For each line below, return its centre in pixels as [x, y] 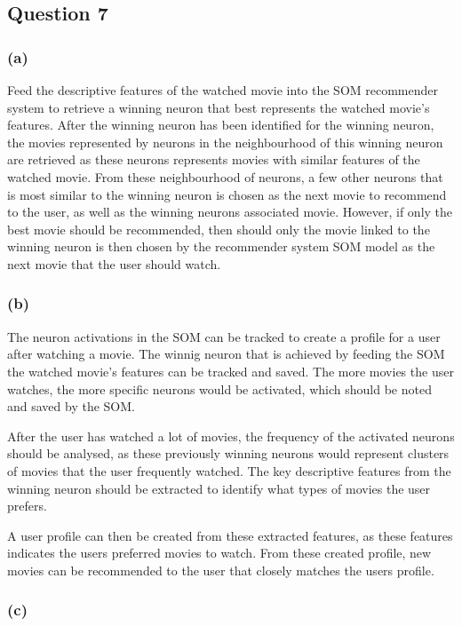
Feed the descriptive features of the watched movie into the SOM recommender [223, 90]
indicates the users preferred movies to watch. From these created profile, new [219, 553]
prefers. [27, 506]
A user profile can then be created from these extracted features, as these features [230, 535]
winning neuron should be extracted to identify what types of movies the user [219, 488]
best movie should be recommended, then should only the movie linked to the [219, 229]
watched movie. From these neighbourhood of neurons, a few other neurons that [225, 176]
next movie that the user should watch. [114, 263]
